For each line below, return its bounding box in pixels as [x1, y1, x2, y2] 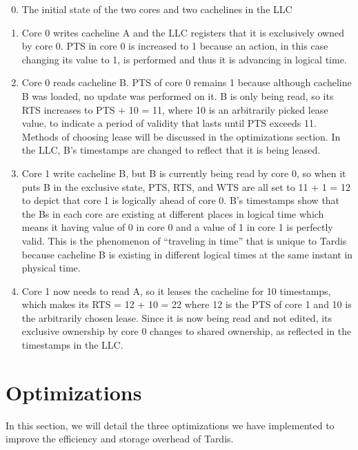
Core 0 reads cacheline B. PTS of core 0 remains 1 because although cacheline [21, 75, 352, 90]
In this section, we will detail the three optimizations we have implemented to [6, 418, 335, 432]
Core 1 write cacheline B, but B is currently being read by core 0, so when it [21, 165, 346, 180]
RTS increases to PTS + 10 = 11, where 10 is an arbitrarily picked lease [21, 102, 328, 116]
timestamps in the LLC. [21, 338, 123, 352]
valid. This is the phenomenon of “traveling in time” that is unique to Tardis [21, 233, 347, 247]
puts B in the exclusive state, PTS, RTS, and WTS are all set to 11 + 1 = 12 [21, 179, 350, 194]
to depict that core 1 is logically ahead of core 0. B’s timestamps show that [21, 193, 340, 207]
